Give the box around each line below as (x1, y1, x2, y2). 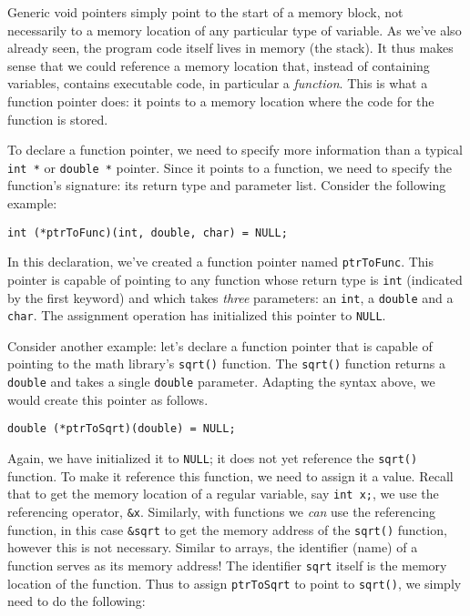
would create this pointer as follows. (7, 389, 209, 409)
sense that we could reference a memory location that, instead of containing (7, 56, 430, 75)
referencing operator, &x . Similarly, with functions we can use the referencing (7, 501, 435, 520)
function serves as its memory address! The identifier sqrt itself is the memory (7, 555, 447, 574)
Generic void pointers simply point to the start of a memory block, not (7, 3, 404, 21)
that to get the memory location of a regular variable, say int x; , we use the (7, 484, 439, 503)
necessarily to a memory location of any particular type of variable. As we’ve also (7, 20, 462, 39)
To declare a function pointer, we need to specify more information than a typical (7, 140, 463, 159)
